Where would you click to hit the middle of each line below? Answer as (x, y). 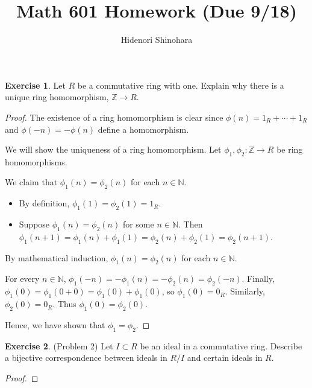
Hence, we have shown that (55, 324)
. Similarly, (245, 291)
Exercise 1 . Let (35, 85)
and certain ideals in (225, 358)
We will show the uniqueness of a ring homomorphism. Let (113, 149)
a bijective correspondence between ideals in (86, 358)
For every (22, 278)
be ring (290, 149)
